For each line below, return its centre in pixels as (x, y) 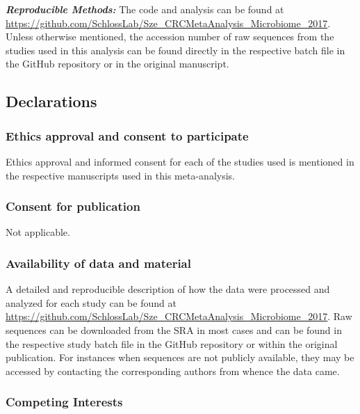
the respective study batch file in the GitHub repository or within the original (172, 343)
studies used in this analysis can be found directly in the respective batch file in (175, 50)
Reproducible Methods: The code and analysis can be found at (145, 9)
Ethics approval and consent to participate (127, 135)
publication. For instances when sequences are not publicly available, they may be (180, 357)
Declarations (51, 101)
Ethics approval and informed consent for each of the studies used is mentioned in (180, 161)
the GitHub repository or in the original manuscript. (117, 64)
